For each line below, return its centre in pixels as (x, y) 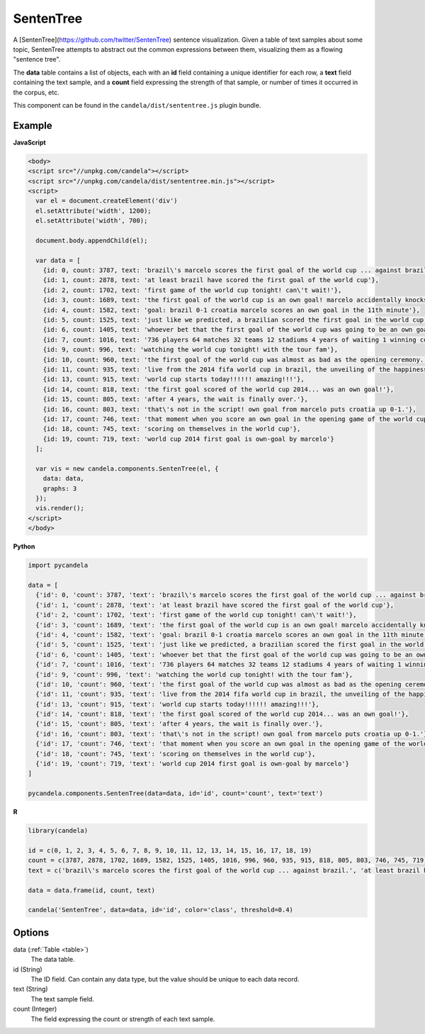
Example (33, 125)
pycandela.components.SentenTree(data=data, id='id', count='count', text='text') (176, 793)
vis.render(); (60, 508)
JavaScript (29, 142)
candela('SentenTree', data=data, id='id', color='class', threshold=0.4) (161, 910)
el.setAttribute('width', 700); (92, 221)
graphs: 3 (60, 488)
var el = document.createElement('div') (107, 201)
